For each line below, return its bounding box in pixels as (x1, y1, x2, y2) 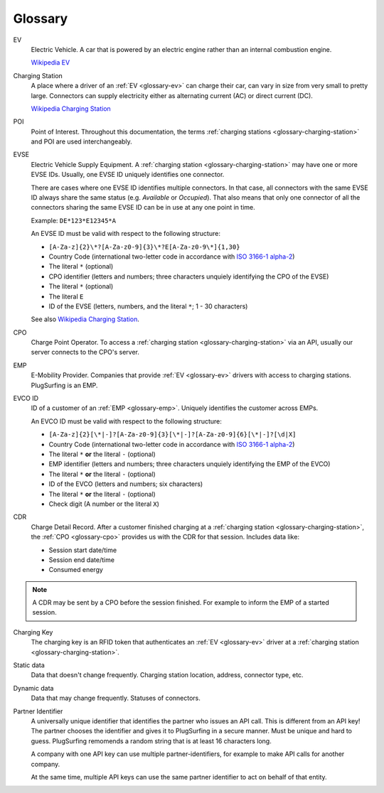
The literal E (48, 292, 84, 301)
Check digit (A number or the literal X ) (48, 500, 160, 508)
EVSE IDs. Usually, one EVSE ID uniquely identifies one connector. (31, 171, 225, 179)
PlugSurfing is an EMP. (31, 381, 98, 389)
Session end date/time (48, 555, 115, 564)
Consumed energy (48, 566, 103, 574)
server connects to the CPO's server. (31, 348, 140, 357)
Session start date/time (48, 546, 117, 554)
